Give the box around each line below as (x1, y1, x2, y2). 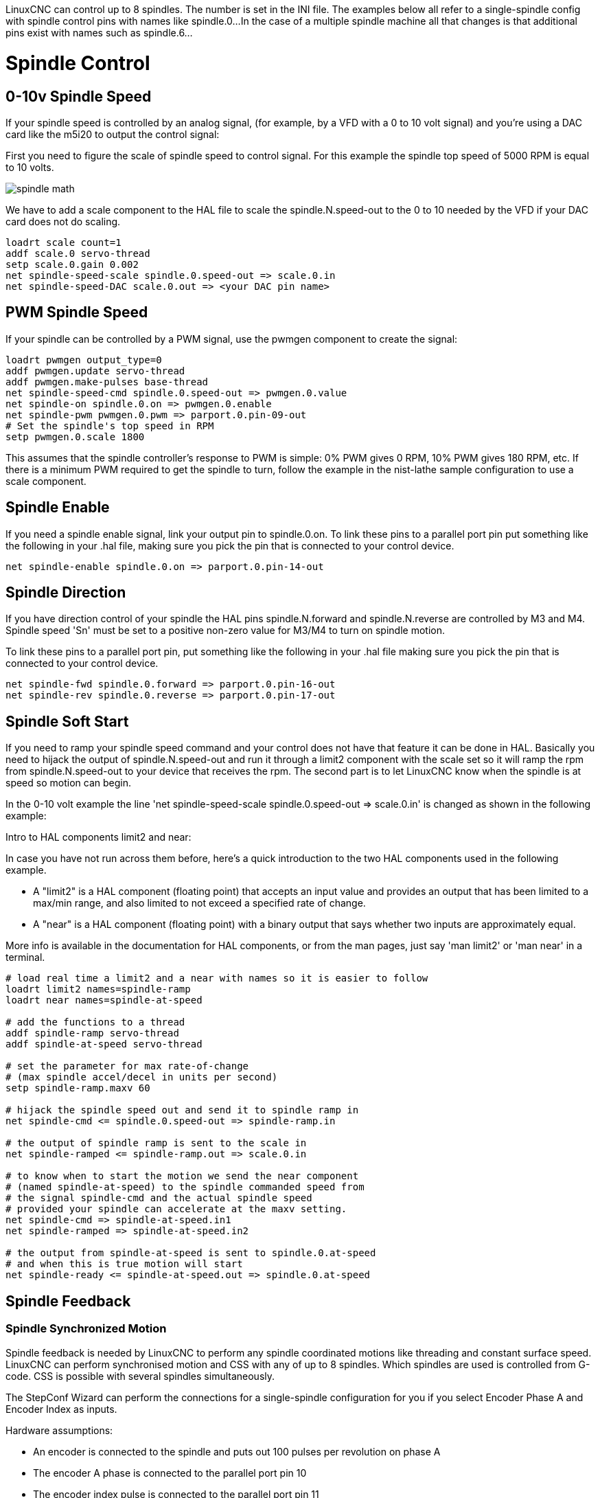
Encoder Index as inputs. (5, 1403, 117, 1415)
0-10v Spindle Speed (5, 87, 152, 105)
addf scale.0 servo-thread (5, 247, 150, 259)
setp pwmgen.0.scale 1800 (5, 431, 145, 442)
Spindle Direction (5, 584, 126, 602)
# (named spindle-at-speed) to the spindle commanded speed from (5, 1181, 365, 1193)
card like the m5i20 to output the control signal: (5, 128, 220, 140)
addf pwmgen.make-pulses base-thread (5, 376, 209, 387)
